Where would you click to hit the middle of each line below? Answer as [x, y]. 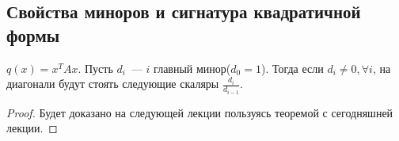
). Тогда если [292, 68]
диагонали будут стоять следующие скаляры [113, 84]
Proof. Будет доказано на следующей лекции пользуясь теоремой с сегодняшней [200, 112]
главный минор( [192, 68]
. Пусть [95, 68]
